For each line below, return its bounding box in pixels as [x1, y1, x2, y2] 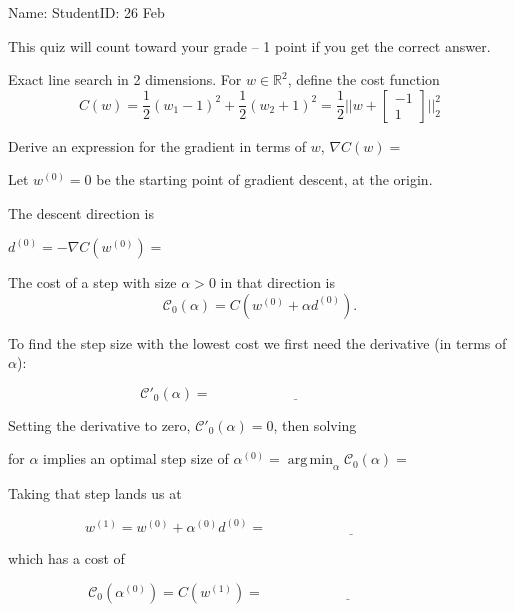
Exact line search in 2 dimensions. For [8, 69, 242, 90]
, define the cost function [287, 69, 440, 90]
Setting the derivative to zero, [8, 414, 191, 435]
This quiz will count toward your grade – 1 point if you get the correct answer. [8, 35, 491, 56]
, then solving [273, 414, 357, 435]
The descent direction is [8, 202, 155, 223]
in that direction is [220, 272, 336, 292]
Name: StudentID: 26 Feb [8, 2, 165, 22]
